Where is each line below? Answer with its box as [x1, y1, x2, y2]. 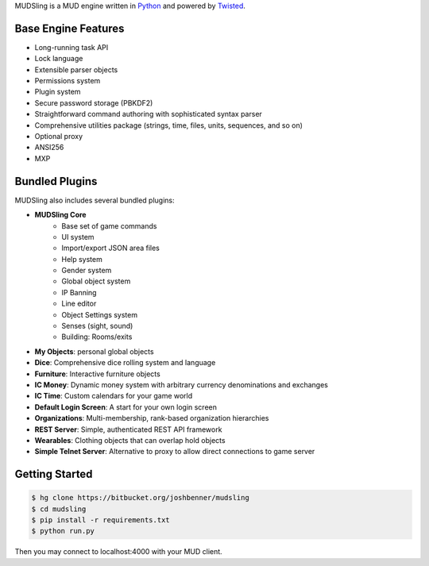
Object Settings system [61, 310, 138, 319]
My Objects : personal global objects [34, 346, 154, 356]
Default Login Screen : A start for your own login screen [34, 402, 218, 412]
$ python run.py [31, 526, 95, 536]
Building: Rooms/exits [61, 332, 133, 341]
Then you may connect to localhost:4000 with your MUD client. [14, 547, 222, 556]
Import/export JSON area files [61, 243, 160, 253]
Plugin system [34, 87, 81, 97]
